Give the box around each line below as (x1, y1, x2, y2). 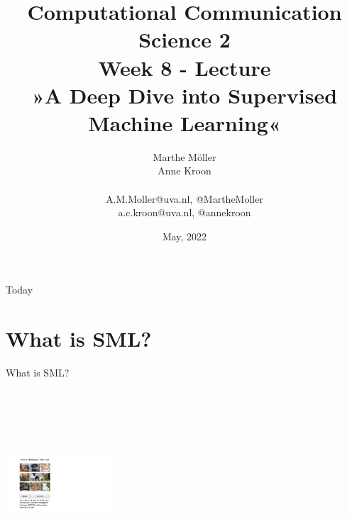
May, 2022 (162, 228, 207, 243)
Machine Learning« (88, 108, 281, 137)
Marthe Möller (153, 149, 216, 164)
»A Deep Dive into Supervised (31, 80, 338, 109)
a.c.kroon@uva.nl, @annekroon (118, 205, 251, 220)
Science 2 (138, 25, 231, 54)
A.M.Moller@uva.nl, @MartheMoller (106, 191, 263, 206)
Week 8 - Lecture (98, 52, 271, 82)
